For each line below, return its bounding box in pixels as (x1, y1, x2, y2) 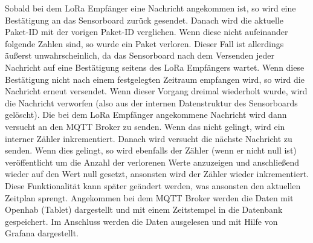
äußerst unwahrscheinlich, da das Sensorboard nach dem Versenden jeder (5, 49, 274, 62)
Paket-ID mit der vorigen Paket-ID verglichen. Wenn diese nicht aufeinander (5, 25, 288, 38)
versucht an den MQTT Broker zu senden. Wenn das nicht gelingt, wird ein (5, 120, 285, 132)
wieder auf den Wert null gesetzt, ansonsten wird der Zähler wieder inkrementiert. (5, 167, 309, 180)
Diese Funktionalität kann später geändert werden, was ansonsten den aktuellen (5, 179, 301, 192)
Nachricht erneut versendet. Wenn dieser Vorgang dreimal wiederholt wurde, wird (5, 85, 308, 97)
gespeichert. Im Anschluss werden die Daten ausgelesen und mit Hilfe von (5, 215, 278, 227)
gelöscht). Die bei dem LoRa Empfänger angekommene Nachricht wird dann (5, 108, 287, 121)
